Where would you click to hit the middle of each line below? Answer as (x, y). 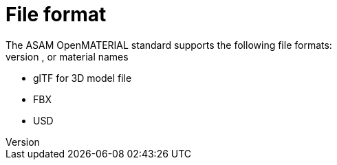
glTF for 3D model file (83, 78)
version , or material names (67, 56)
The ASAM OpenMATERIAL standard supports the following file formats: (169, 45)
